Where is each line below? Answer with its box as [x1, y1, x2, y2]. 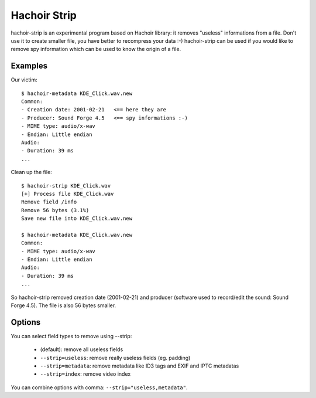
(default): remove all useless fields [40, 346, 123, 353]
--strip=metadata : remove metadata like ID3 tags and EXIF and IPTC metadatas [40, 362, 239, 369]
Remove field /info [21, 199, 77, 205]
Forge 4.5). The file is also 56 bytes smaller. [11, 302, 116, 309]
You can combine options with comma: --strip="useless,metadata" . [11, 384, 188, 391]
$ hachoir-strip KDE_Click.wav [21, 182, 111, 189]
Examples [11, 61, 48, 71]
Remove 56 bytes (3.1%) [21, 207, 90, 213]
